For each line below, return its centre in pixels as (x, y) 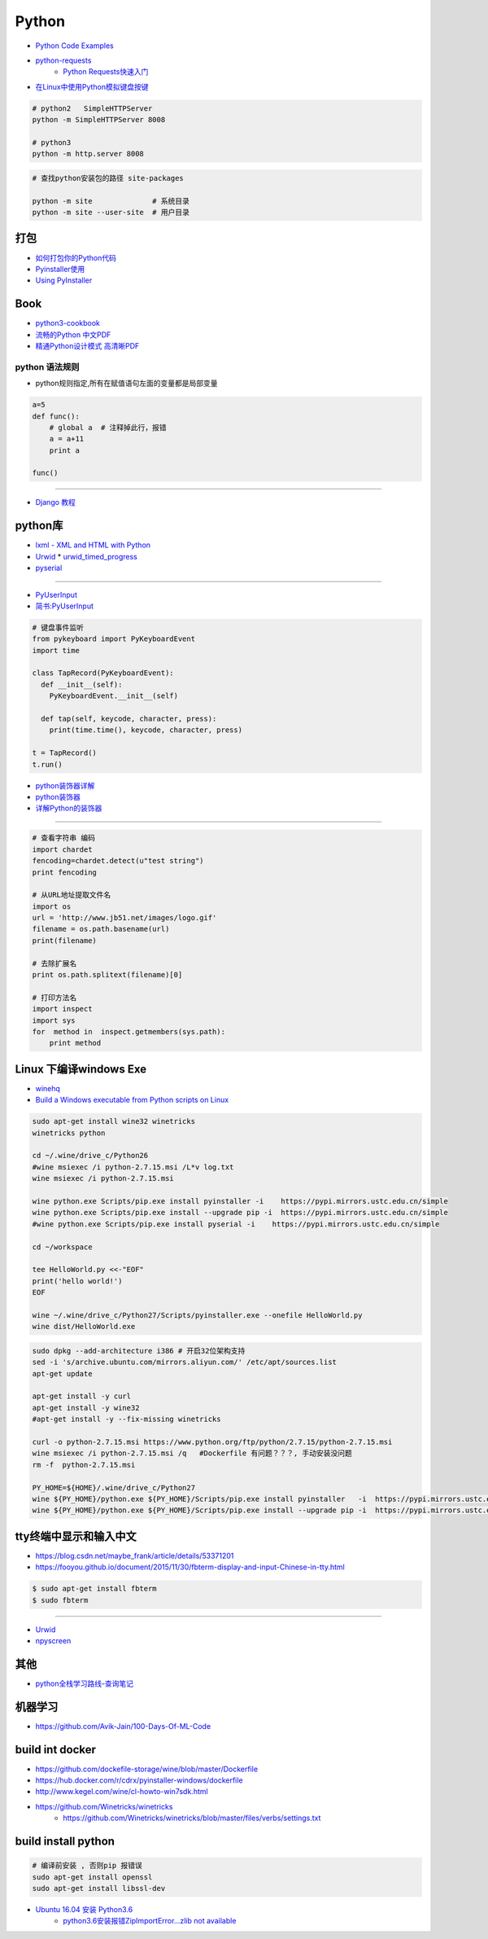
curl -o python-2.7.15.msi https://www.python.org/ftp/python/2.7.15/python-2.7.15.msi (212, 1442)
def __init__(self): (82, 684)
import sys (54, 1020)
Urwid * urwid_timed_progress (86, 556)
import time (56, 650)
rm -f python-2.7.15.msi (84, 1465)
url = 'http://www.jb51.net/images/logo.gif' (124, 918)
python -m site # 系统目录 (111, 201)
